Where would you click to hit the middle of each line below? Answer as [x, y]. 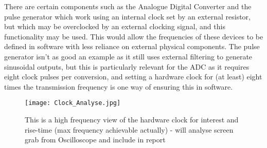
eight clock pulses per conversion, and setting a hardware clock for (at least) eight [133, 77]
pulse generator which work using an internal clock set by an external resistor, [127, 16]
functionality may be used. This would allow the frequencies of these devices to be [134, 36]
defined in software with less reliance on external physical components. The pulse [132, 46]
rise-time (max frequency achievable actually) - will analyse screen [129, 129]
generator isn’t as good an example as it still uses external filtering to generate [128, 56]
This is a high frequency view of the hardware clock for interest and [132, 119]
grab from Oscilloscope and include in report [95, 140]
